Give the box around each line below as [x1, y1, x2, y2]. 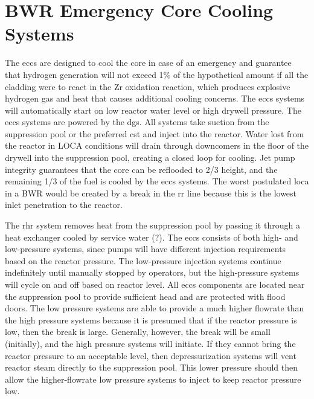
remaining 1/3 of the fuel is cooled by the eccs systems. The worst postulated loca [5, 175, 309, 187]
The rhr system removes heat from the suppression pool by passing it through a [5, 219, 300, 232]
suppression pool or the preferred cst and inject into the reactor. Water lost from [5, 127, 304, 140]
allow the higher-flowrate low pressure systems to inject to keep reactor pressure [5, 372, 301, 385]
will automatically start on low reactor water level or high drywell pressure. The [5, 103, 301, 116]
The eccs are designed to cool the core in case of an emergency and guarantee [5, 56, 292, 69]
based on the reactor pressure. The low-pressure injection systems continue [5, 254, 281, 267]
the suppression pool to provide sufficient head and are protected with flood [5, 290, 286, 302]
